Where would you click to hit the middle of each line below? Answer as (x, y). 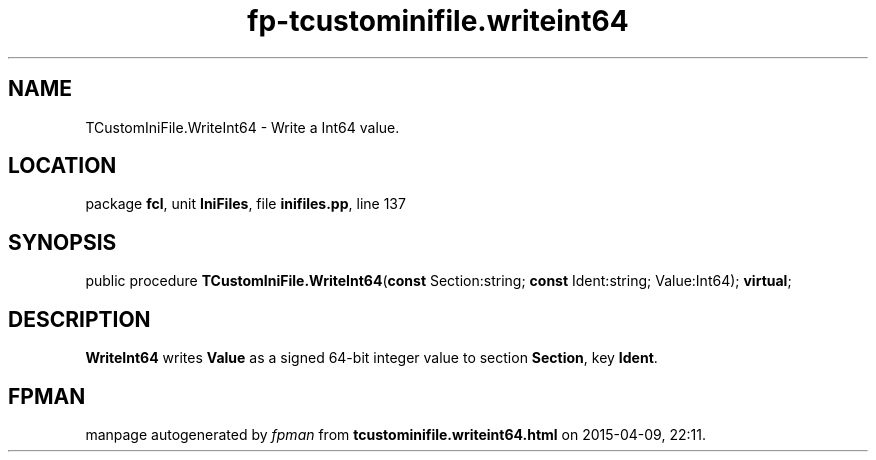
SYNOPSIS (62, 242)
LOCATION (62, 166)
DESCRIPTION (79, 319)
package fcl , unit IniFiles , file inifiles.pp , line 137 (245, 204)
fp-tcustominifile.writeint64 (438, 21)
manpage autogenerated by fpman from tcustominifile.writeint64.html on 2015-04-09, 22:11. (395, 434)
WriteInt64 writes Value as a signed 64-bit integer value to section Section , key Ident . (371, 358)
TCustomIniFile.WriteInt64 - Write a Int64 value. (242, 127)
